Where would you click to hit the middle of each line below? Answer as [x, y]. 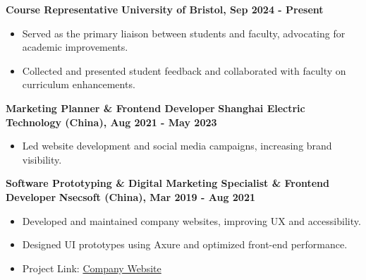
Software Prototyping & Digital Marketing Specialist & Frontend [168, 183]
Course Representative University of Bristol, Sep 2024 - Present [165, 9]
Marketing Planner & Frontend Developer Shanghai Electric [155, 108]
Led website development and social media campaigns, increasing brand [177, 146]
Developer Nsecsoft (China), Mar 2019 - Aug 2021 [131, 196]
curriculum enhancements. [79, 84]
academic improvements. [75, 47]
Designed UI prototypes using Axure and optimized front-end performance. [185, 244]
